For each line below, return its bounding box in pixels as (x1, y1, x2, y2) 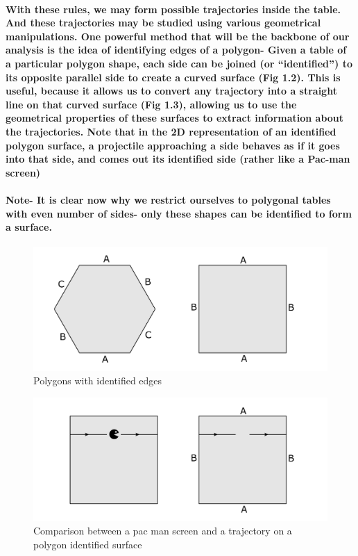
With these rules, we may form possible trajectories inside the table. (6, 1, 341, 16)
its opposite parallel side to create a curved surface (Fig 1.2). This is (6, 69, 341, 84)
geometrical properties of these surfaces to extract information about (6, 111, 344, 125)
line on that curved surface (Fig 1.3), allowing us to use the (6, 97, 297, 111)
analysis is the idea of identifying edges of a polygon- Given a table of (6, 42, 347, 57)
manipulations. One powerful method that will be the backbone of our (6, 28, 350, 43)
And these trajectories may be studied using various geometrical (6, 15, 321, 30)
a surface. (6, 220, 52, 234)
